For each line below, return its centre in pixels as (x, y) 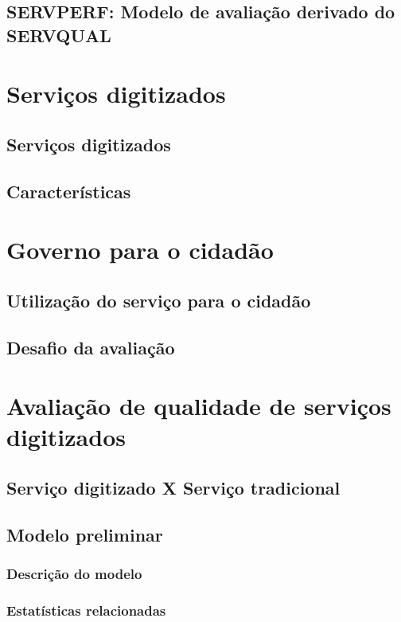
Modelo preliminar (85, 534)
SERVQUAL (59, 35)
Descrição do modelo (74, 574)
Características (69, 191)
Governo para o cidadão (140, 250)
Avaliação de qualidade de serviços (199, 406)
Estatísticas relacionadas (86, 610)
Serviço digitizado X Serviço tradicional (173, 487)
